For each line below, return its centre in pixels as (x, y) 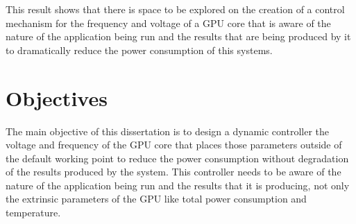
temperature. (33, 213)
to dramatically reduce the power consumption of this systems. (139, 50)
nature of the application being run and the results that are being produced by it (178, 36)
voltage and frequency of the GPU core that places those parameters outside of (174, 145)
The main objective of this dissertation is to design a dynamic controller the (167, 131)
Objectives (57, 97)
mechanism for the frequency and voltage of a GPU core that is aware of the (168, 23)
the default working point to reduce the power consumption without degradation (177, 158)
